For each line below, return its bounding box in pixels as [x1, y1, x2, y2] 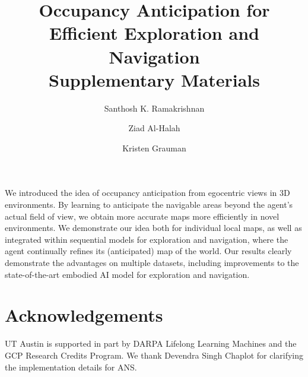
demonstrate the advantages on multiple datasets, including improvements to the [5, 256, 299, 269]
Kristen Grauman [122, 141, 186, 154]
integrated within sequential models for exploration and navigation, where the [5, 233, 288, 245]
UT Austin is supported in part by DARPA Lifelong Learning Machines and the [5, 337, 297, 350]
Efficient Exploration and [49, 21, 259, 45]
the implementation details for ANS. [5, 360, 137, 373]
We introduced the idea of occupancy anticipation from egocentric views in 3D [5, 186, 290, 199]
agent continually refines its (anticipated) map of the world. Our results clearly [5, 245, 292, 257]
